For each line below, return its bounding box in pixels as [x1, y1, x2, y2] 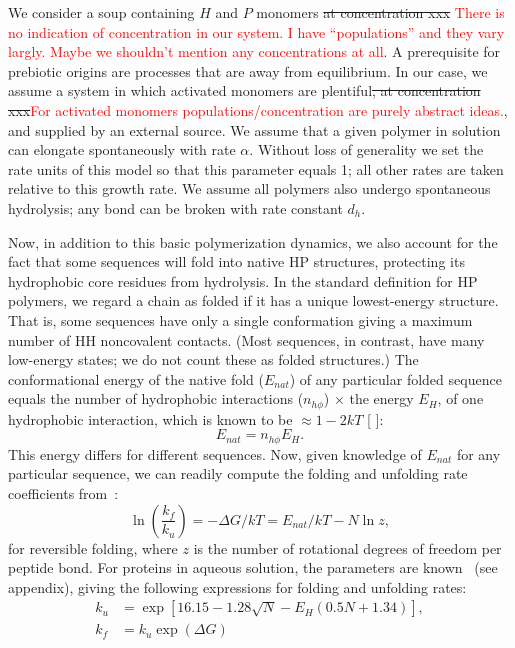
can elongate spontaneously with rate [8, 139, 236, 160]
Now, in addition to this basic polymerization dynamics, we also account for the [8, 231, 498, 252]
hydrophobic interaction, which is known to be [8, 408, 293, 429]
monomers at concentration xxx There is [256, 2, 505, 22]
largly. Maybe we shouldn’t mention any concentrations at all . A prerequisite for [8, 41, 501, 62]
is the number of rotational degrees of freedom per [193, 537, 502, 558]
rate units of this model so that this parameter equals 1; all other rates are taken [8, 158, 504, 179]
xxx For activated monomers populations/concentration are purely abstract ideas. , [8, 99, 508, 120]
